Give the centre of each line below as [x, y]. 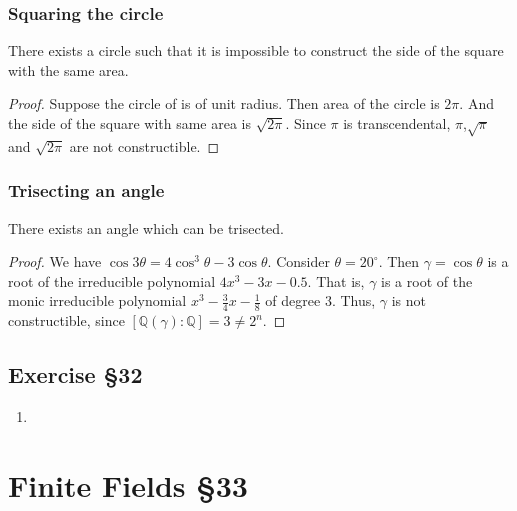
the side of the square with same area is [130, 123]
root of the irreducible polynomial [112, 280]
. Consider [298, 261]
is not [409, 300]
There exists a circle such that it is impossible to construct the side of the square [256, 50]
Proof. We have [55, 261]
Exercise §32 [75, 374]
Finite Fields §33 [128, 484]
